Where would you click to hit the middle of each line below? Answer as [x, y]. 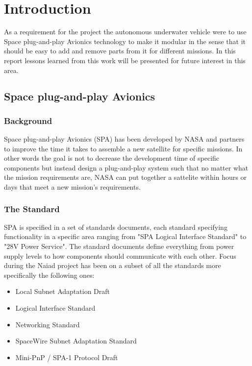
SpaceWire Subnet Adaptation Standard [76, 341]
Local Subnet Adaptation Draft [63, 291]
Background [28, 120]
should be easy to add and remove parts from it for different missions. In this [120, 51]
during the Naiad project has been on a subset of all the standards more [113, 265]
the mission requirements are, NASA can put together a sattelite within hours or [125, 177]
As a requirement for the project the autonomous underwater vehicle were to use [125, 32]
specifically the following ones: [49, 275]
